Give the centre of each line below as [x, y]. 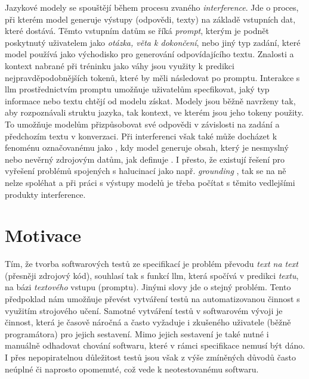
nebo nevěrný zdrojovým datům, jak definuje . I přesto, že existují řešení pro [145, 159]
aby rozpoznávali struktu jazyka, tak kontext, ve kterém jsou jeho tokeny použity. [154, 112]
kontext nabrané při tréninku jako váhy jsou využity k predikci [120, 65]
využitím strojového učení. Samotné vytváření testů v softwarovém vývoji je [144, 310]
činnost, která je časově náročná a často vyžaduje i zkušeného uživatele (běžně [148, 322]
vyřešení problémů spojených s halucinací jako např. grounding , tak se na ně [146, 171]
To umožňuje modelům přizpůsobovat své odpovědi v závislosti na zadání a [142, 124]
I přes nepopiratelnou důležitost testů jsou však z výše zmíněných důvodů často [150, 357]
